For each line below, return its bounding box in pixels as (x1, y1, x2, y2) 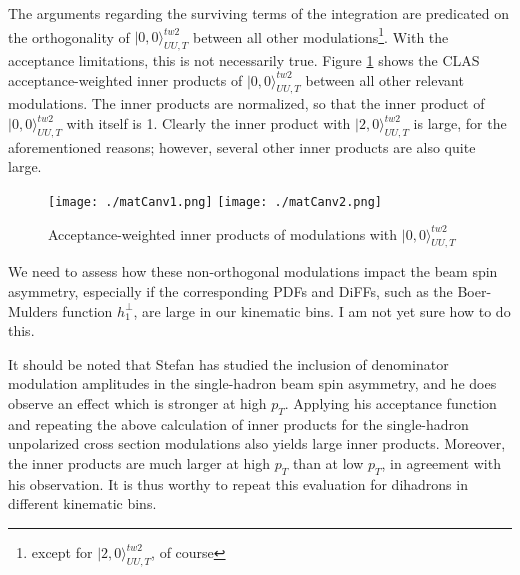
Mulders (8, 300, 58, 321)
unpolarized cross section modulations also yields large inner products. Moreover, (8, 433, 506, 454)
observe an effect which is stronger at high (8, 393, 267, 414)
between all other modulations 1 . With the (193, 23, 449, 47)
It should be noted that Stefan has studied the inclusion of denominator (8, 353, 449, 374)
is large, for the (413, 113, 507, 134)
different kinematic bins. (8, 493, 157, 514)
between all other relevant (305, 69, 464, 90)
